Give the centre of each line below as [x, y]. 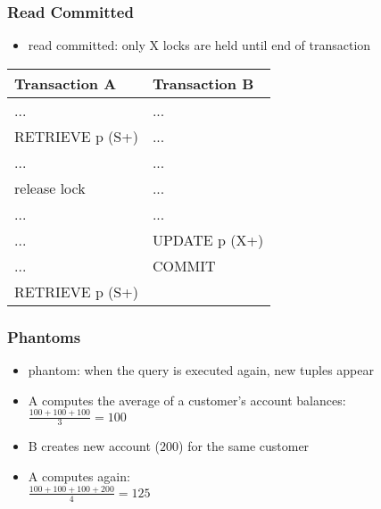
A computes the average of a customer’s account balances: [187, 400]
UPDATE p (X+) [208, 239]
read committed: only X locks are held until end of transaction [199, 45]
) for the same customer [244, 446]
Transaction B [203, 83]
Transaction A [66, 83]
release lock [50, 188]
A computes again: [79, 476]
